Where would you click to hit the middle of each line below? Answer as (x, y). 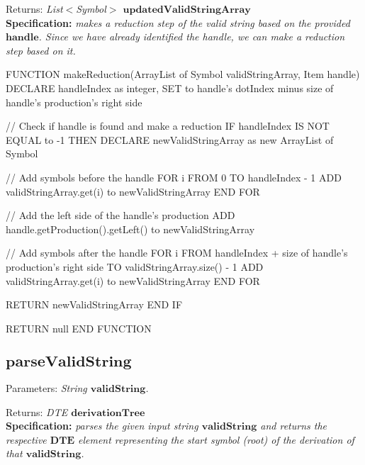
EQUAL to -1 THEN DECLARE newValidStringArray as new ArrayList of (170, 139)
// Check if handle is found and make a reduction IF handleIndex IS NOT (168, 126)
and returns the (294, 426)
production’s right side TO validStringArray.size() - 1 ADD (135, 266)
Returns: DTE (37, 411)
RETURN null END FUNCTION (79, 328)
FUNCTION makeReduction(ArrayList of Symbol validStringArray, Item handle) (183, 74)
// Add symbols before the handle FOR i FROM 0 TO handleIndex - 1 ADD (174, 177)
